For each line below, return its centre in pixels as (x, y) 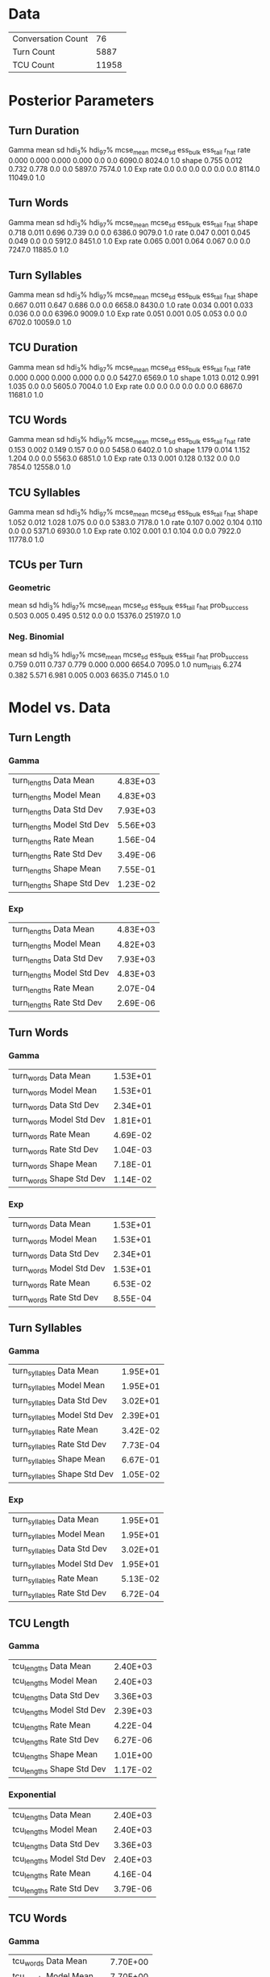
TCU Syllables (44, 492)
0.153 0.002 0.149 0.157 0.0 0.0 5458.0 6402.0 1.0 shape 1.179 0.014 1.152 (129, 450)
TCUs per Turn (46, 565)
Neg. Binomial (36, 636)
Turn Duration (44, 130)
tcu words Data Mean (50, 1962)
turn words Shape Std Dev (59, 1179)
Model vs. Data (60, 708)
